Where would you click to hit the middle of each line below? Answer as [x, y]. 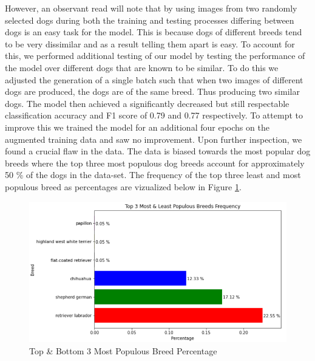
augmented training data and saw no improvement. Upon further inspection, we [154, 139]
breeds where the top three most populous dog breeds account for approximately [155, 163]
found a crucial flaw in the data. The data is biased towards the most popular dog [158, 151]
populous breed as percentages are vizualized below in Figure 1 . [123, 186]
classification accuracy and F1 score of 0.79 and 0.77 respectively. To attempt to [154, 115]
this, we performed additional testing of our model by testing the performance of [155, 56]
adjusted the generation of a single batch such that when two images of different [154, 79]
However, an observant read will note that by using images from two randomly [151, 8]
